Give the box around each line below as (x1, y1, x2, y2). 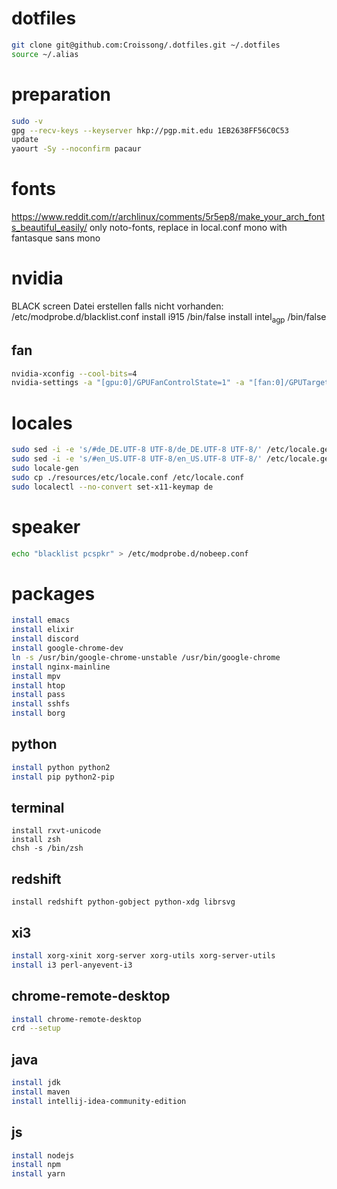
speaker (11, 515, 81, 538)
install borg (11, 708, 66, 719)
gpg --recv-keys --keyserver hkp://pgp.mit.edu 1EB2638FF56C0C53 (11, 125, 289, 136)
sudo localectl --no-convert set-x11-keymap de (11, 482, 214, 492)
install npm (11, 1160, 61, 1170)
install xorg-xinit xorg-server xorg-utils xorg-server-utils (11, 951, 276, 961)
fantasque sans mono (11, 232, 101, 244)
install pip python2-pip (11, 772, 115, 782)
